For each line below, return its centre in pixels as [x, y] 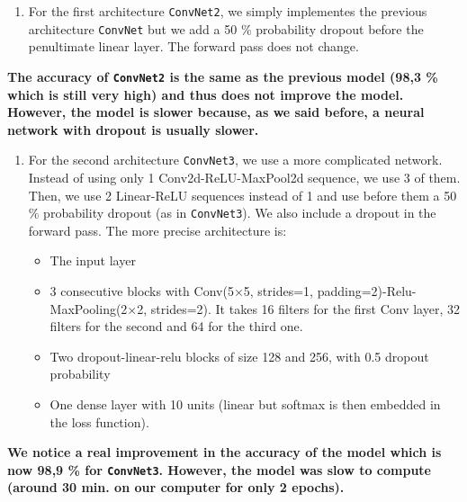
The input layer [93, 260]
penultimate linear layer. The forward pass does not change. [193, 46]
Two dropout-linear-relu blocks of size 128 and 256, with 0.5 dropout [239, 356]
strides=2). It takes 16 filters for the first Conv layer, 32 [305, 308]
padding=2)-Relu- [367, 291]
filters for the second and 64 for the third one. [176, 326]
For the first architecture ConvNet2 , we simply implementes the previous [228, 11]
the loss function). [99, 421]
